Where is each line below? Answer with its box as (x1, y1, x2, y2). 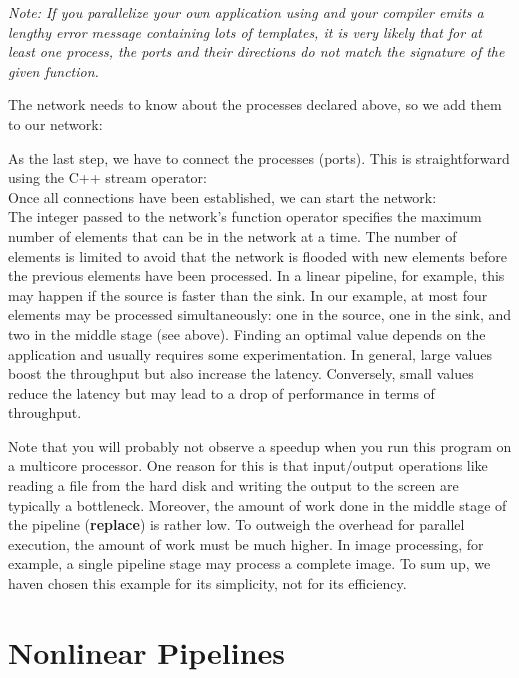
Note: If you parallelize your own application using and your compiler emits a (8, 2, 484, 22)
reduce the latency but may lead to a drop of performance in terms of (8, 382, 435, 403)
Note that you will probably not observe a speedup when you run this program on (8, 435, 512, 456)
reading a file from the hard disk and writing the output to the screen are (8, 475, 459, 496)
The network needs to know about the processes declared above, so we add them (8, 94, 502, 115)
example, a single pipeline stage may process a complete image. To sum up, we (8, 553, 491, 574)
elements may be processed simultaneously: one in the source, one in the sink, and (8, 304, 512, 325)
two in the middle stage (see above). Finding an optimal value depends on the (8, 323, 486, 344)
